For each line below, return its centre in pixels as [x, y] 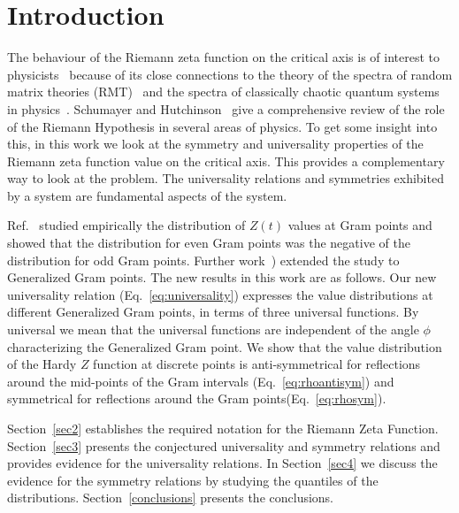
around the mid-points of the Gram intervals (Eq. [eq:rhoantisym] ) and [201, 381]
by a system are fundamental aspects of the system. [147, 195]
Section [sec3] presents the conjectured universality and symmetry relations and [224, 445]
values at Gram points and [360, 225]
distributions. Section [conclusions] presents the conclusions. [171, 498]
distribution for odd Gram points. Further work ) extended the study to [203, 260]
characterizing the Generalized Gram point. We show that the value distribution [225, 346]
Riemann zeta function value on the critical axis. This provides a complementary [226, 161]
